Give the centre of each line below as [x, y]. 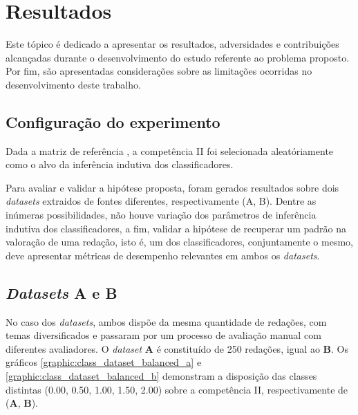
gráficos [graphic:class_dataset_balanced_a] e [104, 362]
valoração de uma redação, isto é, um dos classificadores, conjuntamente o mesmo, [179, 242]
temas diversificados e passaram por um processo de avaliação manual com [163, 335]
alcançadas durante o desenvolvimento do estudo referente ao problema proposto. [178, 57]
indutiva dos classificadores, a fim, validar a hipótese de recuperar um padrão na [176, 228]
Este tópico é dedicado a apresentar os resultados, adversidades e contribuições [172, 44]
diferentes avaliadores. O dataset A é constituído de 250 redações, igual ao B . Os [177, 348]
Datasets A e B [62, 292]
